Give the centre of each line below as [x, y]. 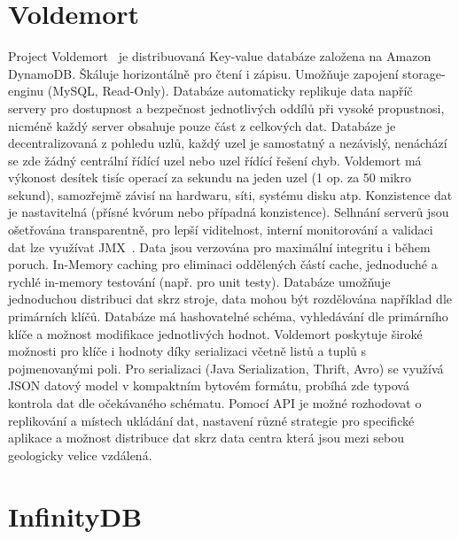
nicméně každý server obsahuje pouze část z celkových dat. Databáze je [202, 125]
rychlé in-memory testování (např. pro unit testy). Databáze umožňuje [199, 281]
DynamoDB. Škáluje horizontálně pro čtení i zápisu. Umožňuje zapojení [203, 73]
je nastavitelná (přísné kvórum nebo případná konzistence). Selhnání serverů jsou [229, 212]
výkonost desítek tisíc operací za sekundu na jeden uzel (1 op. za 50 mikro [210, 177]
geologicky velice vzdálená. [80, 454]
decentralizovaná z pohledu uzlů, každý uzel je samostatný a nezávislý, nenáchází [228, 143]
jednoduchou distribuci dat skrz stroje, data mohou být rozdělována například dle [230, 299]
